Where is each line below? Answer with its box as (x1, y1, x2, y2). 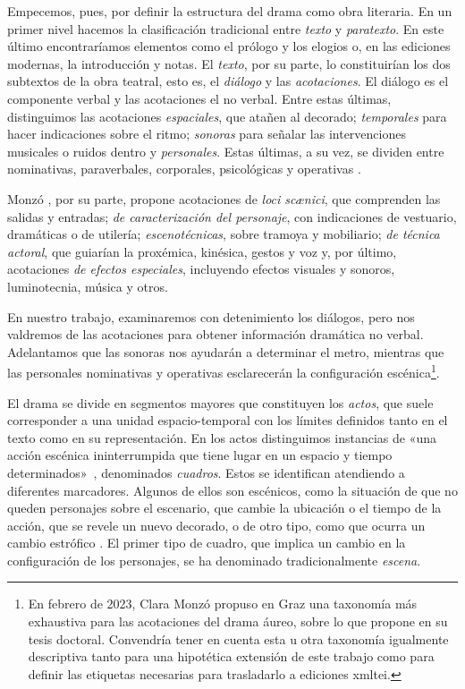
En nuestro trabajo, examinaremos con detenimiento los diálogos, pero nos (7, 307, 415, 326)
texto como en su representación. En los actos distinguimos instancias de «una (7, 428, 436, 447)
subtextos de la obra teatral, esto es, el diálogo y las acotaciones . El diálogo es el (7, 72, 449, 90)
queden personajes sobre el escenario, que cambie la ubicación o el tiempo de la (7, 498, 442, 517)
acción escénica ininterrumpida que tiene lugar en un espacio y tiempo (7, 446, 393, 464)
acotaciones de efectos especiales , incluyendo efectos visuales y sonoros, (7, 259, 395, 278)
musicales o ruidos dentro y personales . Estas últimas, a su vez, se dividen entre (7, 141, 444, 160)
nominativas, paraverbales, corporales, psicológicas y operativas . (7, 159, 361, 178)
